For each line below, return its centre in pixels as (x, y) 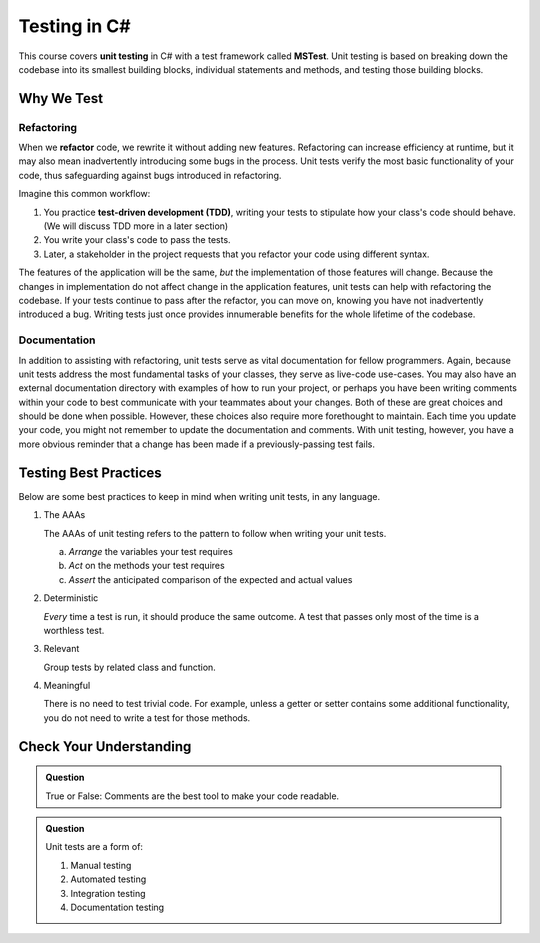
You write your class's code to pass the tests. (137, 240)
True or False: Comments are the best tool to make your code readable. (192, 796)
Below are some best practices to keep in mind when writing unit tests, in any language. (199, 496)
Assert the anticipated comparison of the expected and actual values (210, 579)
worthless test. (74, 630)
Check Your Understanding (105, 746)
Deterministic (71, 598)
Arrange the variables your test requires (151, 551)
